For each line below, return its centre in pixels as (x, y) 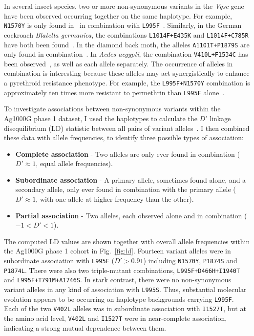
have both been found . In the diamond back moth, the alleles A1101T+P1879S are (127, 44)
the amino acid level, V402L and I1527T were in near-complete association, (116, 318)
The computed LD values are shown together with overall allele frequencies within (127, 241)
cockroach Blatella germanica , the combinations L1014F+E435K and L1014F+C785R (126, 34)
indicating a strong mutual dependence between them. (85, 327)
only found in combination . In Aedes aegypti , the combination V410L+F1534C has (126, 54)
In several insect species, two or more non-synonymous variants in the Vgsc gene (124, 6)
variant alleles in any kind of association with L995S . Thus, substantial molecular (125, 289)
